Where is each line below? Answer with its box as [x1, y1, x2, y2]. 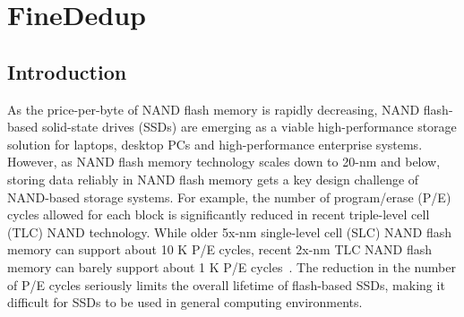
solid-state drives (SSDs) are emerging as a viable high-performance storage [41, 117, 457, 136]
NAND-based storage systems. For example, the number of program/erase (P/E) [7, 187, 451, 206]
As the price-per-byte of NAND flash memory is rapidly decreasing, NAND [7, 99, 420, 118]
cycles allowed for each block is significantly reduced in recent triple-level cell [7, 205, 430, 224]
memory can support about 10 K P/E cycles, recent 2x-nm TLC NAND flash [7, 240, 432, 259]
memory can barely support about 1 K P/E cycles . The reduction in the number [7, 257, 456, 276]
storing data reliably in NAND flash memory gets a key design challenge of [7, 169, 419, 188]
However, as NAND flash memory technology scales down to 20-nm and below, [7, 152, 441, 171]
